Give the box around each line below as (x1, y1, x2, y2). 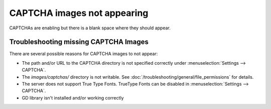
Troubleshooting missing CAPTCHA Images (9, 38, 149, 46)
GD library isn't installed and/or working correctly (22, 95, 124, 101)
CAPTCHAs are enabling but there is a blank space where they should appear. (9, 25, 171, 31)
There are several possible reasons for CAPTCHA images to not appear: (9, 51, 158, 57)
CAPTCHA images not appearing (9, 7, 149, 18)
